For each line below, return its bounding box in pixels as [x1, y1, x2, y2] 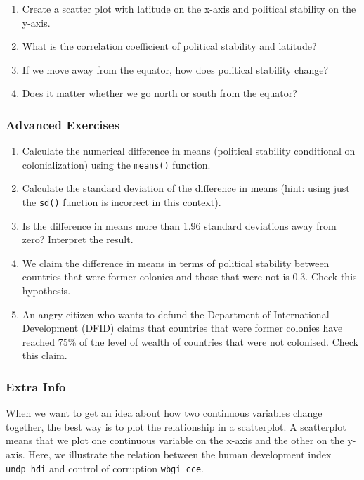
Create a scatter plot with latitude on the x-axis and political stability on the [22, 1, 356, 15]
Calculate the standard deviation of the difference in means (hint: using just [22, 181, 350, 195]
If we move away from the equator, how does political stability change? [22, 62, 329, 77]
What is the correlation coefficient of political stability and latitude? [22, 39, 317, 53]
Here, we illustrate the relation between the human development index [28, 447, 332, 462]
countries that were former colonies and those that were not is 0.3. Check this [22, 269, 357, 284]
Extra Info [6, 377, 66, 395]
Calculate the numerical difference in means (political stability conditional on [22, 143, 356, 158]
